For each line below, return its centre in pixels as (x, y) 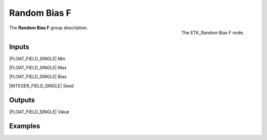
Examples (25, 126)
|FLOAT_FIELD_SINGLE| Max (38, 68)
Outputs (22, 100)
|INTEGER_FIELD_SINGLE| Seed (41, 86)
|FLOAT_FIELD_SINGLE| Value (39, 112)
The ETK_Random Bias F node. (213, 33)
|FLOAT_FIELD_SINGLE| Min (37, 58)
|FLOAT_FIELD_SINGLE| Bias (38, 77)
